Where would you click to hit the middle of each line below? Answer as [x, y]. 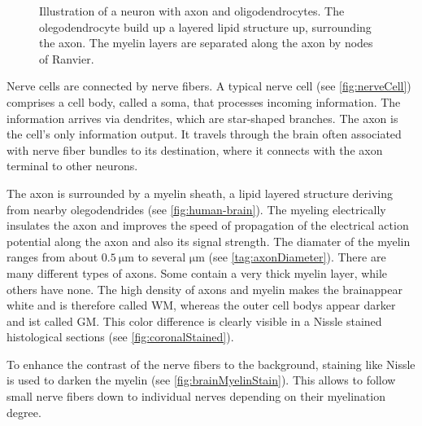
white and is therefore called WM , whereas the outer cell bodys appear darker [201, 305]
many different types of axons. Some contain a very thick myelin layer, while [197, 272]
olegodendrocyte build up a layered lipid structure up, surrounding [205, 26]
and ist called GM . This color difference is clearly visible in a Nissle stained [194, 321]
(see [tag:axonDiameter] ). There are [297, 257]
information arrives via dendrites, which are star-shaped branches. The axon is [202, 118]
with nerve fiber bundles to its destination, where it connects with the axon [195, 149]
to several [162, 257]
